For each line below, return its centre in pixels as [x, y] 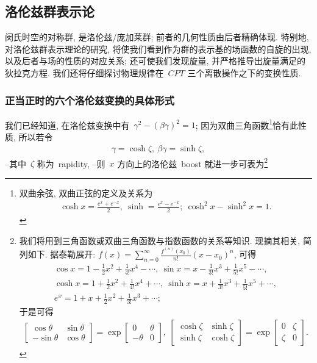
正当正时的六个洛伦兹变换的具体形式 [90, 100]
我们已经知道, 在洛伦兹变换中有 [67, 125]
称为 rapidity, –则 [71, 163]
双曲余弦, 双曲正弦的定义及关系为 [86, 192]
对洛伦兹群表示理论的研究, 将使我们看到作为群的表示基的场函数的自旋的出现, [158, 49]
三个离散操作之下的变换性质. [244, 72]
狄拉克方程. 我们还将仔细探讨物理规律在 [84, 72]
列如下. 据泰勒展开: [57, 254]
